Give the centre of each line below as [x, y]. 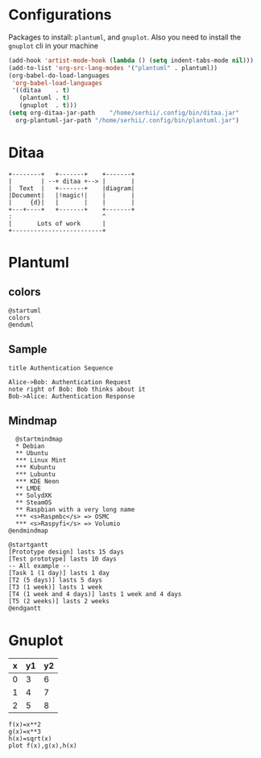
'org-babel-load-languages [57, 83]
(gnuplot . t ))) [48, 106]
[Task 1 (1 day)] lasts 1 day [59, 574]
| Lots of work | [57, 223]
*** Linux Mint [41, 461]
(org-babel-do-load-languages [59, 75]
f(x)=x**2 [25, 725]
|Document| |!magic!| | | [72, 195]
